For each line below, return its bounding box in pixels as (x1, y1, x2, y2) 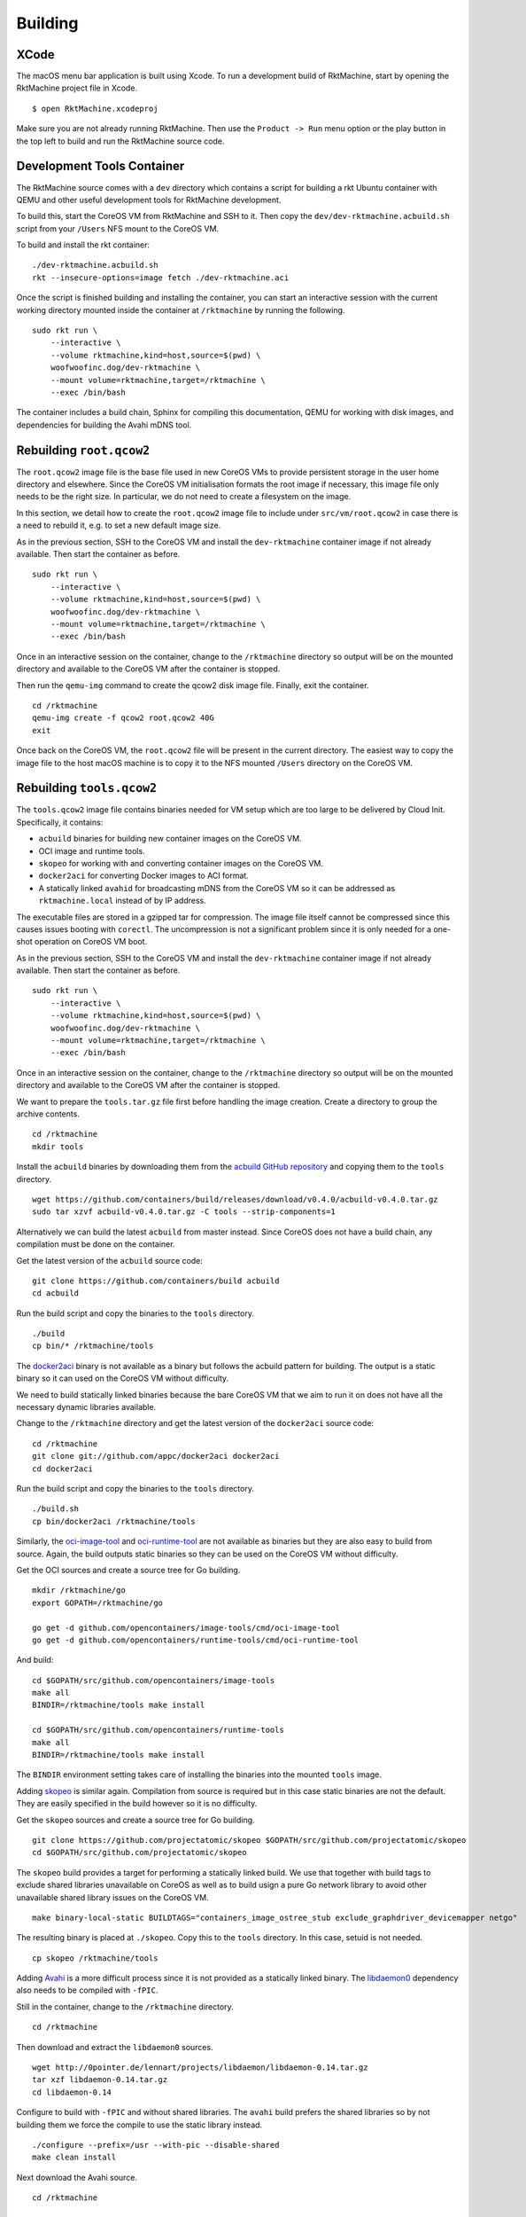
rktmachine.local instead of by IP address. (38, 896, 207, 906)
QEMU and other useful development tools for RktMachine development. (16, 194, 282, 205)
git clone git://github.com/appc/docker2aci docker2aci (32, 1451, 280, 1461)
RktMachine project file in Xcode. (16, 82, 137, 93)
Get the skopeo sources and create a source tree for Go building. (16, 1814, 256, 1825)
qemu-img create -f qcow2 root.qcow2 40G (32, 713, 214, 723)
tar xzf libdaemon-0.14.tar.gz (32, 2075, 168, 2085)
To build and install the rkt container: (16, 239, 151, 250)
